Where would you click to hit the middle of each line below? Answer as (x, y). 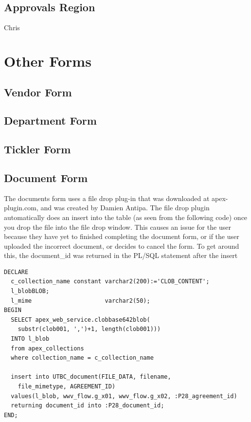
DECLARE (16, 272)
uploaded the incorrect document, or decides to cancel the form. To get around (122, 246)
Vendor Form (38, 92)
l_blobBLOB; (30, 291)
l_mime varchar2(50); (81, 301)
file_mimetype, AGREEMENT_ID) (67, 386)
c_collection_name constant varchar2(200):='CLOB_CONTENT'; (110, 282)
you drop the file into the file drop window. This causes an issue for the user (117, 227)
